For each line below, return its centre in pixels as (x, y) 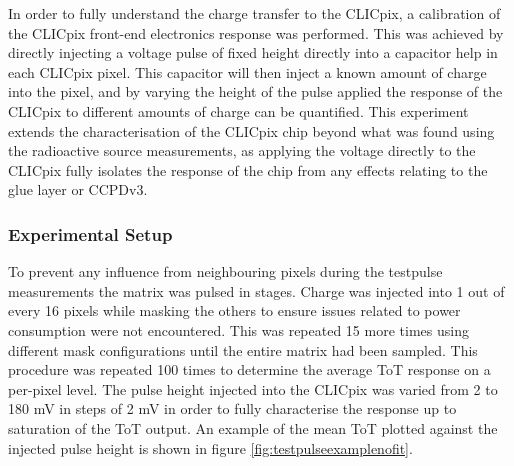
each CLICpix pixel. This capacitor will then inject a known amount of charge (247, 71)
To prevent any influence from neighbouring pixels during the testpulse (225, 271)
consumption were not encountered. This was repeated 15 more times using (238, 329)
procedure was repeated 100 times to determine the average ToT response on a (249, 369)
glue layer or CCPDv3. (78, 189)
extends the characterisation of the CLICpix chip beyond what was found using (251, 130)
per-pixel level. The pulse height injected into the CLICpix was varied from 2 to (253, 388)
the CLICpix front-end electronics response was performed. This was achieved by (256, 32)
